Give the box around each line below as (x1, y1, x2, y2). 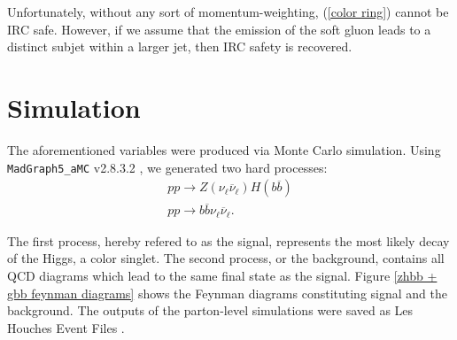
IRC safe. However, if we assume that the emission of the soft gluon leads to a (7, 19, 431, 38)
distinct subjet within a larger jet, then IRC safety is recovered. (7, 37, 352, 56)
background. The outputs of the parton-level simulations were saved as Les (7, 301, 414, 320)
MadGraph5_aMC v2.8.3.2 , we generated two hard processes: (7, 158, 328, 176)
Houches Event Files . (7, 318, 125, 336)
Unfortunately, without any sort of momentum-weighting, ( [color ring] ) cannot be (7, 3, 449, 20)
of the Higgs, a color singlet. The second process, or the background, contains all (7, 249, 445, 267)
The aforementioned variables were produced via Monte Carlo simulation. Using (7, 140, 441, 158)
